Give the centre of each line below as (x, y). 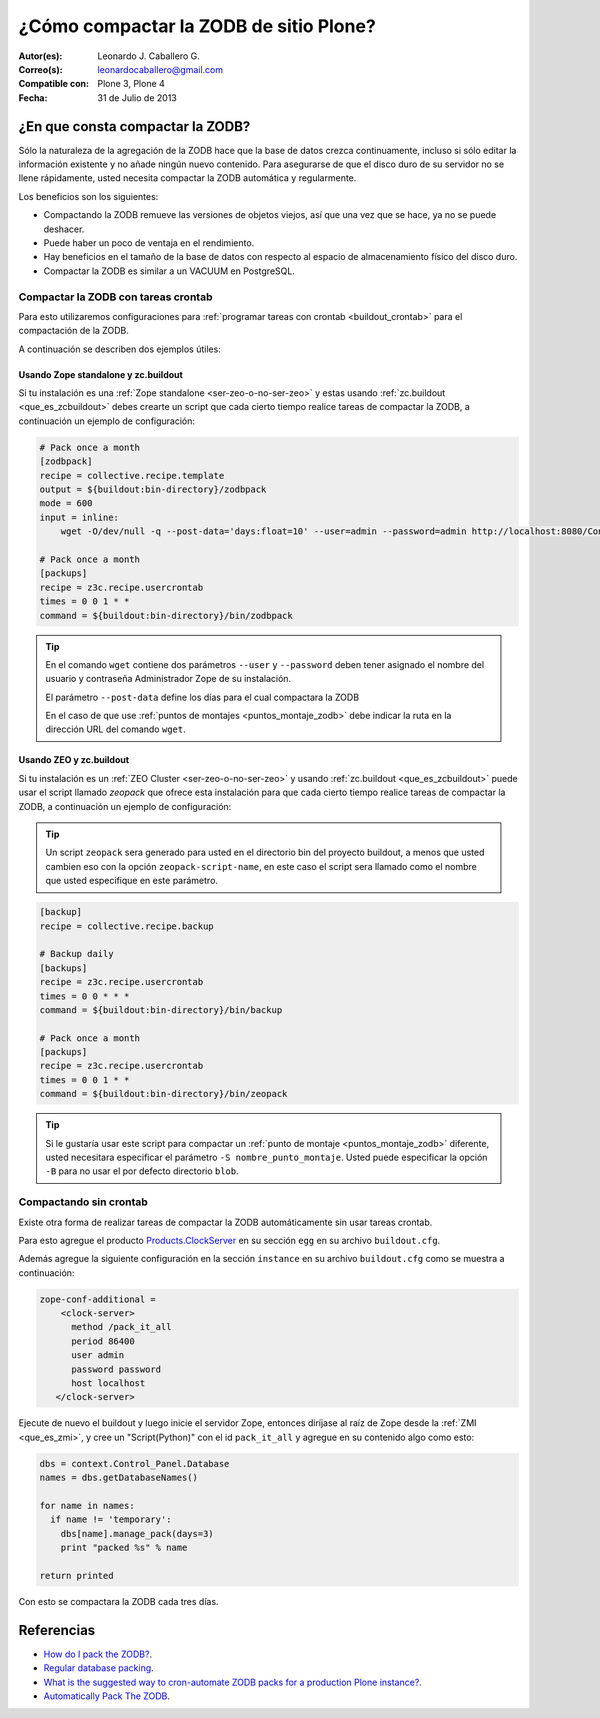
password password (116, 1369)
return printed (76, 1575)
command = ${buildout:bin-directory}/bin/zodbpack (166, 615)
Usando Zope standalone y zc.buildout (101, 374)
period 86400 (103, 1341)
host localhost (108, 1383)
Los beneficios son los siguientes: (88, 196)
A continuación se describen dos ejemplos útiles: (120, 349)
